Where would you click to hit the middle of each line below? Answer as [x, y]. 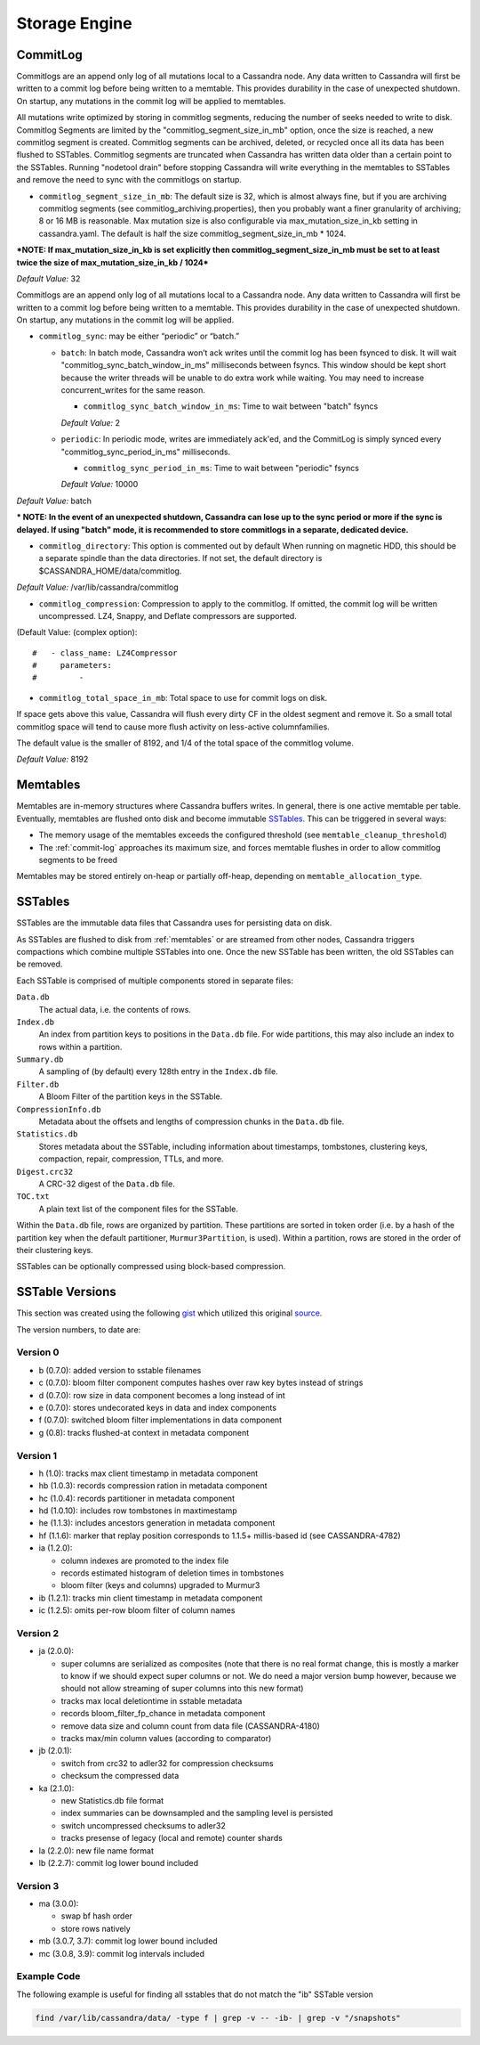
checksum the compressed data [120, 1776]
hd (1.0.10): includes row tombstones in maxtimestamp [138, 1511]
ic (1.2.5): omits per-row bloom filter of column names [137, 1610]
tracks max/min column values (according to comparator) [166, 1739]
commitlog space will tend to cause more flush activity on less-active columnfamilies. [173, 727]
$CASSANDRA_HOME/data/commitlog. [110, 571]
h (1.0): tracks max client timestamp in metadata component [148, 1473]
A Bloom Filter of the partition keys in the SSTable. [131, 1096]
